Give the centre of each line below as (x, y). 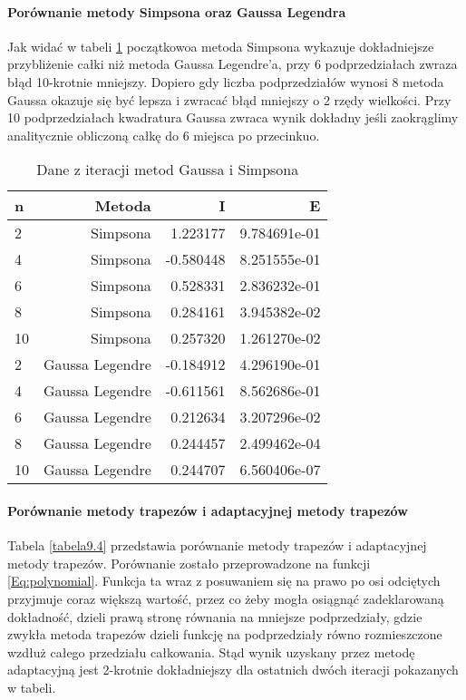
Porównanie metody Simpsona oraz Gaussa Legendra (177, 11)
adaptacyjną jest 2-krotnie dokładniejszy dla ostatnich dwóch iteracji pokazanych (233, 670)
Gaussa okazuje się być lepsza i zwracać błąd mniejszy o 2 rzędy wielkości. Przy (229, 99)
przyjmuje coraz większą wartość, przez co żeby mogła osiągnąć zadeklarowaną (226, 598)
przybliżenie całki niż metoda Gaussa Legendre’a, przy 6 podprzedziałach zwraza (233, 64)
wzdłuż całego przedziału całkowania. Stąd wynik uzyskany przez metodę (211, 651)
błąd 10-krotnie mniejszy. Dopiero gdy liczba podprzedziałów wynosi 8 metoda (226, 81)
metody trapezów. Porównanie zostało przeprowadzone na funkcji (189, 563)
